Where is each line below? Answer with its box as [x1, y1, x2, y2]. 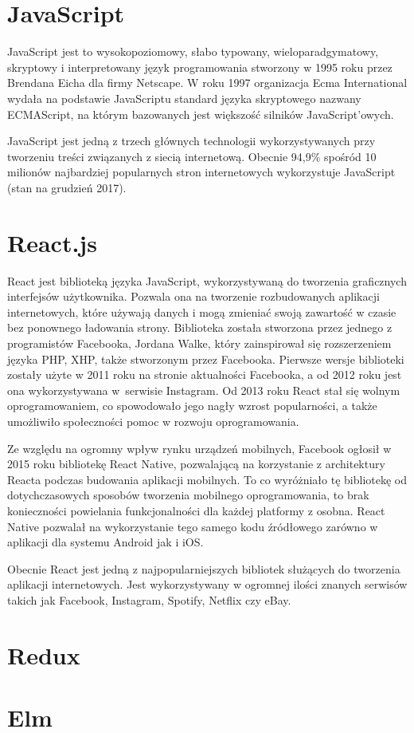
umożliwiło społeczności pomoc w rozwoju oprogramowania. [7, 412, 299, 429]
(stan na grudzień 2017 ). [7, 179, 127, 195]
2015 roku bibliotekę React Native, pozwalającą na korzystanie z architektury [7, 455, 385, 472]
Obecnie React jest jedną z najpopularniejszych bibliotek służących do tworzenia [7, 560, 400, 577]
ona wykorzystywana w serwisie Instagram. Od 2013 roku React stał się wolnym [7, 381, 400, 398]
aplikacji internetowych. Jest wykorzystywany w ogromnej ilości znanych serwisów [7, 576, 408, 593]
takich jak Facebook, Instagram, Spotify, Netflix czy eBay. [7, 591, 291, 608]
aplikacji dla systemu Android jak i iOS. [7, 534, 204, 550]
